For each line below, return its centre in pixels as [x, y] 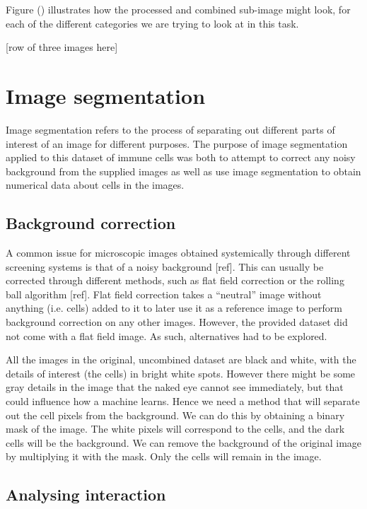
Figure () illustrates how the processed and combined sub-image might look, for [178, 9]
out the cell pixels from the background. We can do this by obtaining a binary [175, 415]
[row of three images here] [62, 47]
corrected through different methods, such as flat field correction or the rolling [175, 280]
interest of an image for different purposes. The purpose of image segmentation [177, 143]
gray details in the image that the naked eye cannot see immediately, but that [175, 387]
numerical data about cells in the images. [95, 185]
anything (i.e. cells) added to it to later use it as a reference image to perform [174, 308]
